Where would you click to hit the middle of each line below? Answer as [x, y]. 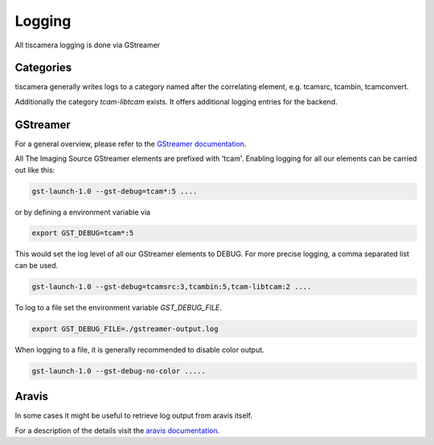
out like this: [35, 169]
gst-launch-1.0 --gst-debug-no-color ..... [119, 371]
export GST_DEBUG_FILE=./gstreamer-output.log [125, 329]
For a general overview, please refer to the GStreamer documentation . [131, 144]
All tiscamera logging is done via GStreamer [88, 45]
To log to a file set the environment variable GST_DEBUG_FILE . [119, 307]
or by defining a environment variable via [83, 212]
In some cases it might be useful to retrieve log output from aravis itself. [134, 416]
